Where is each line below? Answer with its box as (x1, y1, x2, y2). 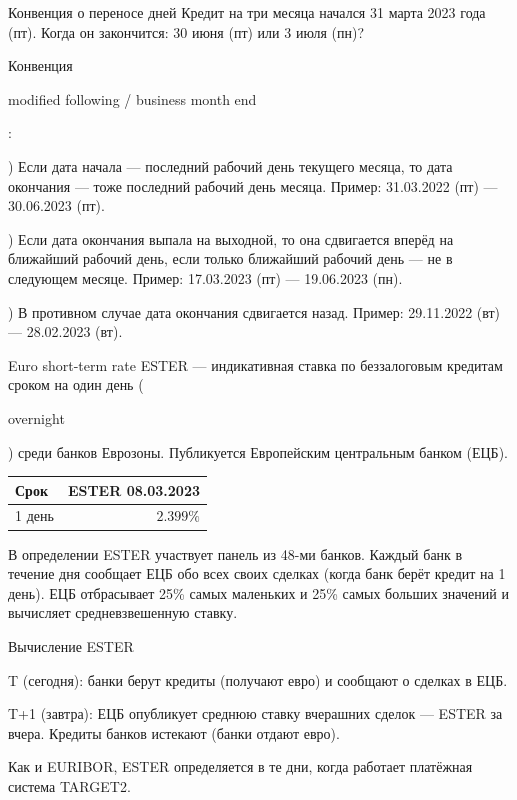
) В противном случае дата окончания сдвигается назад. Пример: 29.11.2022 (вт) (8, 301, 501, 322)
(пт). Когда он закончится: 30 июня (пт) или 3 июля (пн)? (8, 21, 365, 42)
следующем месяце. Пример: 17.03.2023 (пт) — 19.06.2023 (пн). (8, 267, 403, 288)
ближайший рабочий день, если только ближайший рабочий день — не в (8, 248, 453, 269)
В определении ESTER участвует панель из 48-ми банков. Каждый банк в (8, 543, 463, 564)
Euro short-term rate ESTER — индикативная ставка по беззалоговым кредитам (8, 354, 503, 375)
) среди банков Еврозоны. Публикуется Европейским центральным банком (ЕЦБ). (8, 441, 508, 462)
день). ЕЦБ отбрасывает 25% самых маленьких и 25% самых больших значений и (8, 582, 509, 603)
